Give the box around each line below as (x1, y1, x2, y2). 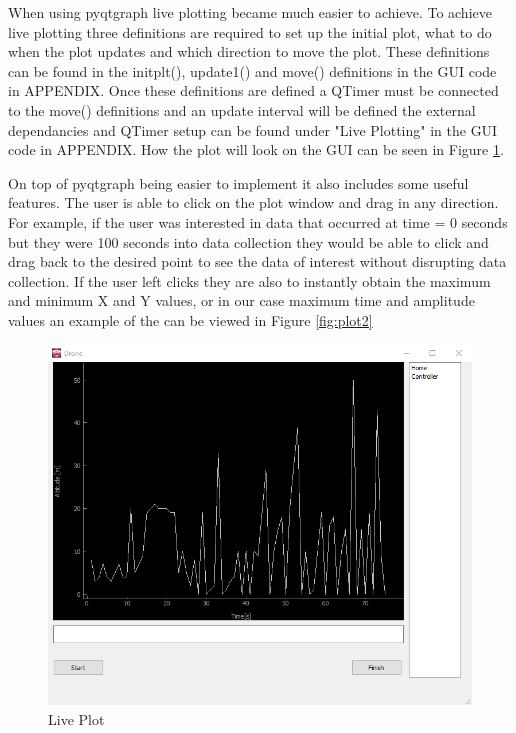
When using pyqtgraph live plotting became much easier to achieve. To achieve (8, 2, 492, 22)
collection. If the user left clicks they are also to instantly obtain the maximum (8, 270, 491, 291)
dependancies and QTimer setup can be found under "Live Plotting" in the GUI (8, 119, 498, 140)
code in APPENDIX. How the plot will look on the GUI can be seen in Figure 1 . (8, 139, 504, 160)
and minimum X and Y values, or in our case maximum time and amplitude (8, 290, 475, 311)
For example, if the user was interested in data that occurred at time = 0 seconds (8, 211, 508, 232)
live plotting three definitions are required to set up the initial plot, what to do (8, 21, 492, 42)
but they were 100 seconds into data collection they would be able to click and (8, 231, 489, 252)
